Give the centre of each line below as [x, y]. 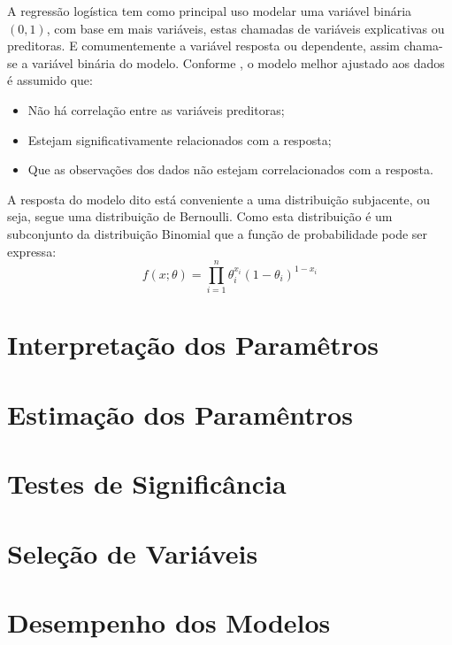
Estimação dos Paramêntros [180, 414]
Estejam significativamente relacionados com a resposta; [180, 139]
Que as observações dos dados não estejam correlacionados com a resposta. [230, 169]
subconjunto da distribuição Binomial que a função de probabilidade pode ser [218, 233]
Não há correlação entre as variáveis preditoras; [156, 109]
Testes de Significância [147, 484]
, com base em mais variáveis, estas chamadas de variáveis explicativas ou [245, 28]
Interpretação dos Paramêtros [193, 345]
